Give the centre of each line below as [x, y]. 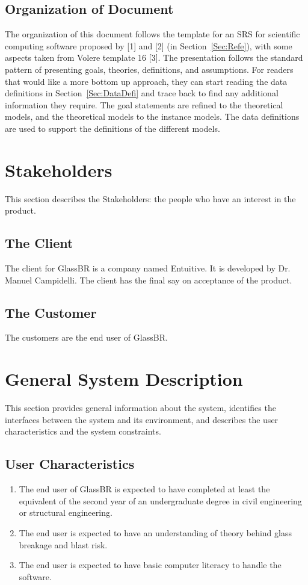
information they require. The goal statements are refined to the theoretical [144, 104]
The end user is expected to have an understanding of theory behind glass [155, 532]
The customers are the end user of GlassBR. [86, 337]
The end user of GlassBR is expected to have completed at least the [144, 489]
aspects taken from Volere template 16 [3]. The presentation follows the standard [154, 57]
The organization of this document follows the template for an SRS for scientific [152, 34]
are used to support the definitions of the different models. [112, 128]
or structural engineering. [66, 512]
